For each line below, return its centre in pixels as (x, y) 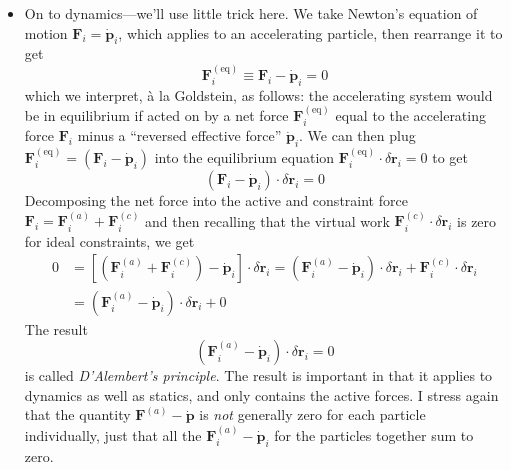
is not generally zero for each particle (312, 414)
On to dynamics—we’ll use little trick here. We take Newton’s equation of (251, 13)
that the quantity (77, 414)
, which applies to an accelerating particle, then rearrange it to (310, 32)
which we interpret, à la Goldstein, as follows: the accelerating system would (258, 94)
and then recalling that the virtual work (267, 220)
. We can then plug (357, 135)
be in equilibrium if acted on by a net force (156, 115)
